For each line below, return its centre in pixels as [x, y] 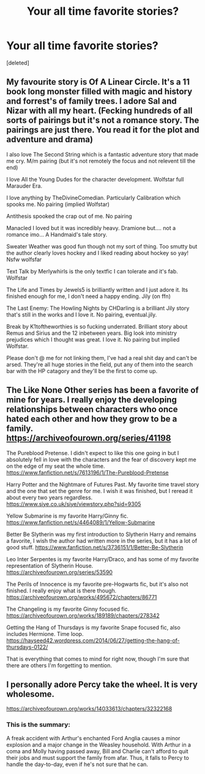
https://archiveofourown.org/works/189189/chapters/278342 [83, 615]
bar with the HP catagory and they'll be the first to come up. [82, 371]
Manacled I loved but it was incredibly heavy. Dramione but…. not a [91, 228]
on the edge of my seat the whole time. [56, 466]
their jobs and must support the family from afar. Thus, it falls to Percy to [98, 757]
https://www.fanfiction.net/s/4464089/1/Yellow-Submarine [81, 522]
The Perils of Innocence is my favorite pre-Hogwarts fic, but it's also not [97, 584]
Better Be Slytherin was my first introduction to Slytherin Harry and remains [102, 534]
